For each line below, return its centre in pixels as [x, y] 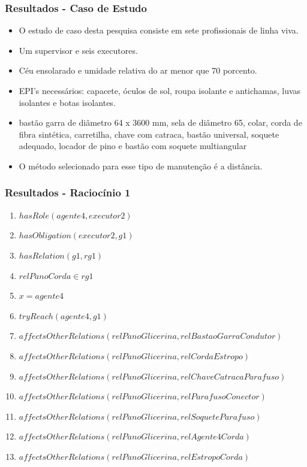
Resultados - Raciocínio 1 [68, 192]
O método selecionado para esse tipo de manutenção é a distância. [141, 166]
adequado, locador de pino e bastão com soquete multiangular [133, 146]
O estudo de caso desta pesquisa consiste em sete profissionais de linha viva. [159, 30]
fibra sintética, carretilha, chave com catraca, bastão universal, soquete [149, 134]
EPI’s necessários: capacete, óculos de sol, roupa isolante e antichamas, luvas [160, 90]
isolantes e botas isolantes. [67, 102]
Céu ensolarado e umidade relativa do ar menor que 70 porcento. [138, 70]
